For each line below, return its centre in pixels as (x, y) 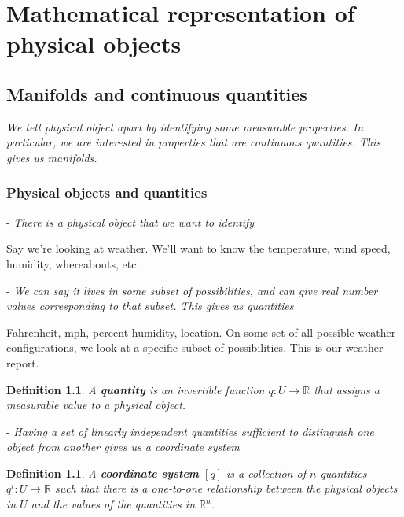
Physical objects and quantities (107, 192)
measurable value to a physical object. (96, 405)
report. (23, 362)
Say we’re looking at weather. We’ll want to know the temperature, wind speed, (198, 248)
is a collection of (266, 473)
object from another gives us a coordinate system (123, 447)
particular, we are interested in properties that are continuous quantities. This (194, 142)
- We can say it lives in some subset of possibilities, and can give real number (192, 290)
